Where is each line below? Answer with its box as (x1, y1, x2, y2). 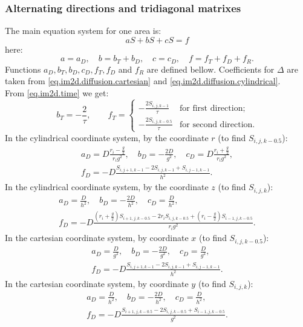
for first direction (180, 104, 243, 113)
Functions (5, 62, 41, 75)
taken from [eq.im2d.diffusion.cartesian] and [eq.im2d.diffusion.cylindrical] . (5, 74, 281, 87)
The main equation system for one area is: (5, 24, 161, 37)
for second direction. (180, 120, 255, 129)
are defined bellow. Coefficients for (146, 62, 275, 75)
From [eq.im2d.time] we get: (5, 87, 109, 99)
